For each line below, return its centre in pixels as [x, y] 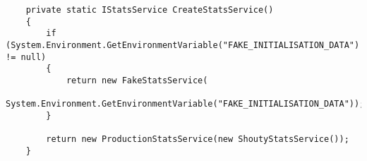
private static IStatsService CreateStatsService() [150, 10]
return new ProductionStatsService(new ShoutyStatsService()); [198, 139]
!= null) [26, 57]
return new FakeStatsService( [137, 80]
